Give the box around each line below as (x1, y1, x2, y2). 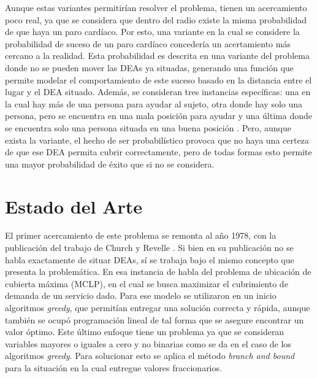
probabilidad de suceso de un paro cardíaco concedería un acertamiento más (5, 37, 291, 50)
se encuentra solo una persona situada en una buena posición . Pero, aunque (5, 121, 292, 134)
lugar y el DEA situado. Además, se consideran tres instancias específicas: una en (5, 85, 311, 98)
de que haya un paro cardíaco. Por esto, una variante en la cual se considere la (5, 25, 300, 38)
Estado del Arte (5, 193, 142, 218)
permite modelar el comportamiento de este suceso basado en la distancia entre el (5, 73, 312, 86)
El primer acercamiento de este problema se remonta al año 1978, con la (5, 229, 277, 242)
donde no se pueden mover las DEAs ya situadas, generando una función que (5, 61, 294, 74)
